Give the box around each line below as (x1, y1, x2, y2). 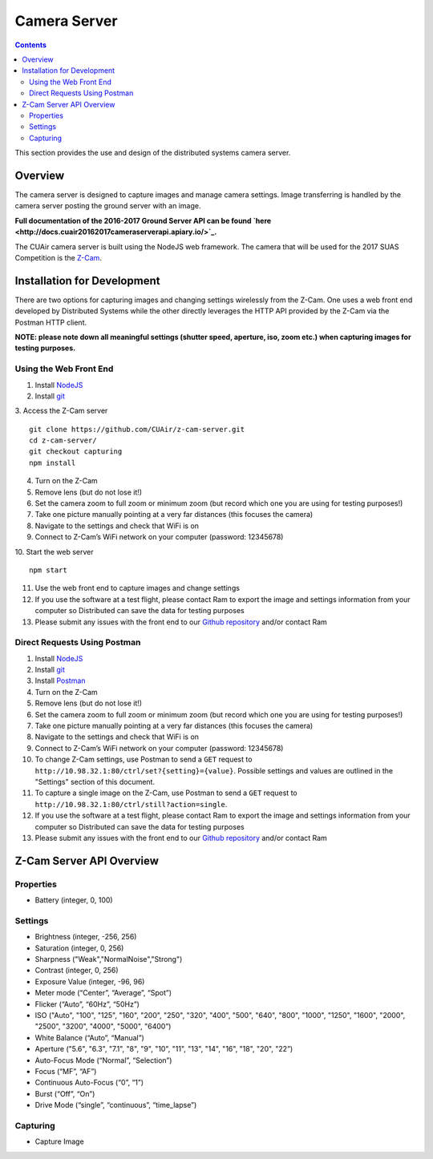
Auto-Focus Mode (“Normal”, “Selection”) (34, 1055, 172, 1065)
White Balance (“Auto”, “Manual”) (34, 1032, 144, 1042)
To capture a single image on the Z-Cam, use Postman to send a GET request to (34, 788, 297, 798)
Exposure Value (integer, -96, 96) (34, 976, 145, 986)
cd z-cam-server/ (29, 436, 97, 445)
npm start (29, 566, 67, 575)
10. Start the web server (14, 547, 94, 556)
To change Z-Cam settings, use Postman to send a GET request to (34, 754, 253, 765)
